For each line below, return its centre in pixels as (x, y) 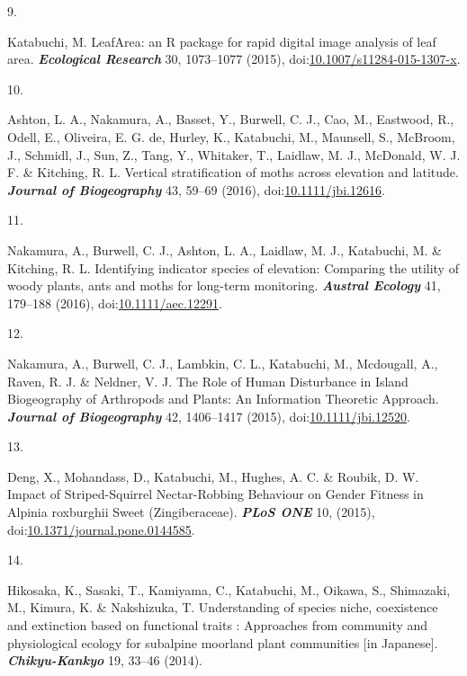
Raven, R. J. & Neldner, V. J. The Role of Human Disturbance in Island (208, 381)
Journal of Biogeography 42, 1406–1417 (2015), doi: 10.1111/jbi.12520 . (209, 416)
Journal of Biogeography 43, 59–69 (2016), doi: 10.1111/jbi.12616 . (196, 189)
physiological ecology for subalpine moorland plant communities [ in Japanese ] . (223, 642)
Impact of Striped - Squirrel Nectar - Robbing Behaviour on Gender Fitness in (216, 494)
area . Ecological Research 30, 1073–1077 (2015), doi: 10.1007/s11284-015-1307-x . (234, 59)
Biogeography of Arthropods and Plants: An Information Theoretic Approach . (223, 399)
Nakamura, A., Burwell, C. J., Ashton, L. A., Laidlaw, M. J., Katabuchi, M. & (225, 249)
